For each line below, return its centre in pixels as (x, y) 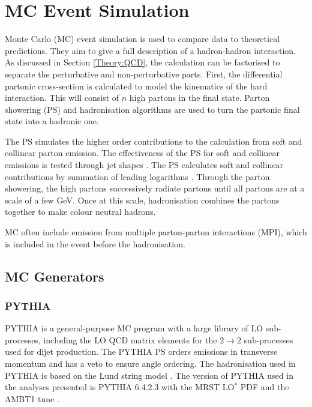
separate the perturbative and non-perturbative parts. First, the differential (144, 74)
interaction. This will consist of (62, 98)
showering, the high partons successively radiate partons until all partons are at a (155, 188)
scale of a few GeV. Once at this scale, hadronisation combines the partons (142, 200)
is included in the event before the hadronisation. (95, 243)
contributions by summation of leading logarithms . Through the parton (137, 176)
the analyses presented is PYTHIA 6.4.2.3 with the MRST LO (120, 387)
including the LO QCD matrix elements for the (130, 339)
